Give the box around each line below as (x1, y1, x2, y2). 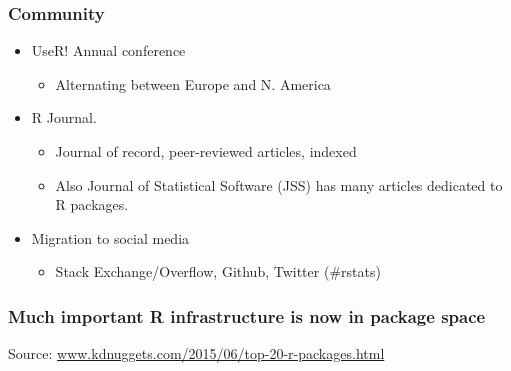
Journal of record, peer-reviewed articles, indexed (55, 141, 357, 161)
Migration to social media (31, 227, 190, 248)
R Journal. (31, 107, 97, 128)
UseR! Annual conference (31, 40, 186, 61)
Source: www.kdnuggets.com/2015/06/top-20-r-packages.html (8, 343, 385, 364)
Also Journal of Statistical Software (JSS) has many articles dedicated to (55, 174, 503, 195)
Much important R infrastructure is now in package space (8, 303, 486, 328)
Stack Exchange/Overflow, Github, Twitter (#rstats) (55, 261, 381, 282)
